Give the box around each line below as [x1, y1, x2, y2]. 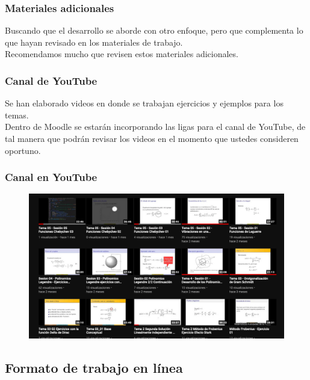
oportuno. [5, 144, 41, 156]
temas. [5, 108, 29, 121]
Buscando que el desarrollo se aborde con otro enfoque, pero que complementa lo [5, 24, 303, 37]
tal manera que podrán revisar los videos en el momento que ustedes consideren [5, 132, 299, 144]
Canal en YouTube [5, 170, 98, 185]
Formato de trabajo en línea [5, 358, 183, 376]
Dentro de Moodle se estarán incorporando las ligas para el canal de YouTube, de [5, 120, 306, 133]
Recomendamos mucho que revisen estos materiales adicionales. [5, 47, 238, 60]
